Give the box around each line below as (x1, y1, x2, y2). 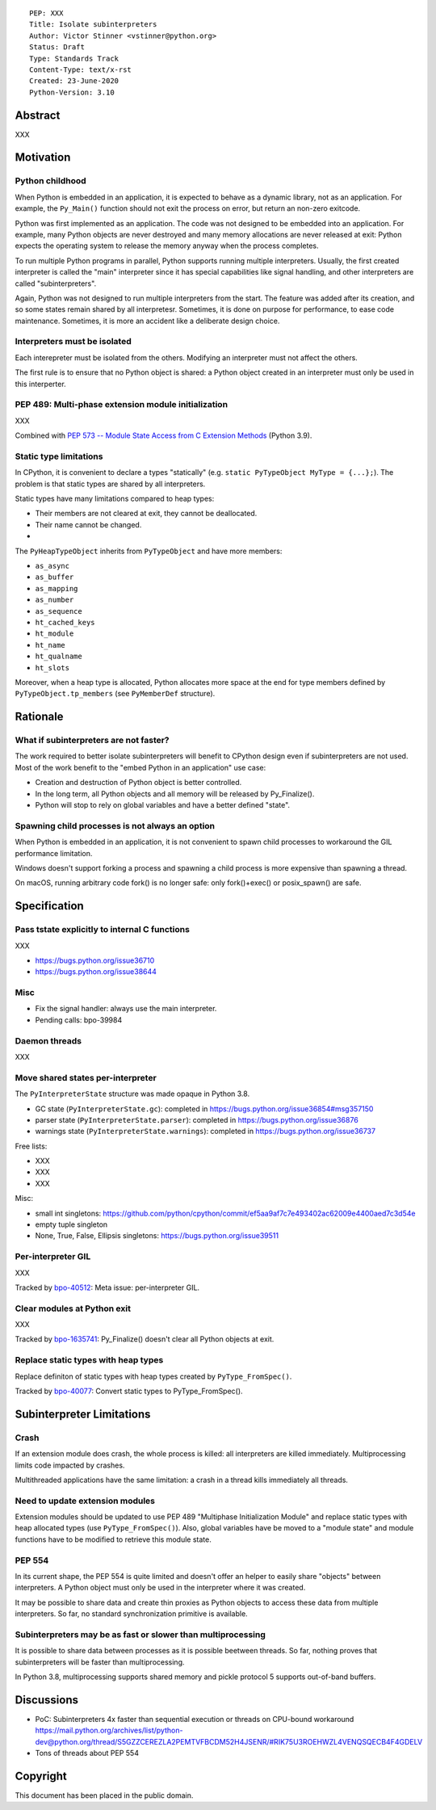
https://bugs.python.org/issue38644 (35, 967, 157, 976)
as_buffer (35, 573, 74, 582)
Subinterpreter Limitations (15, 1407, 151, 1421)
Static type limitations (15, 451, 103, 462)
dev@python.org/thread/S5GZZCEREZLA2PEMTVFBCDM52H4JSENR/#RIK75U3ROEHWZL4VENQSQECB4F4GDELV (35, 1737, 423, 1746)
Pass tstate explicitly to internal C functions (15, 924, 190, 935)
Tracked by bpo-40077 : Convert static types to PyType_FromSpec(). (15, 1386, 243, 1396)
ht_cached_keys (35, 618, 96, 627)
